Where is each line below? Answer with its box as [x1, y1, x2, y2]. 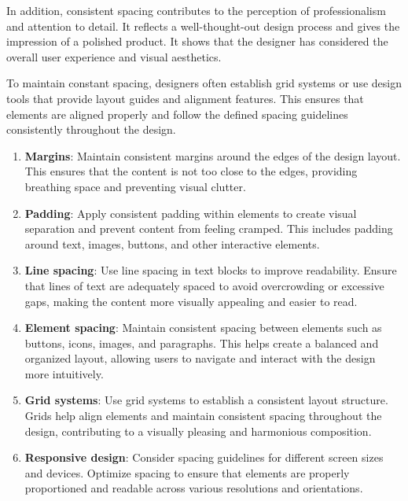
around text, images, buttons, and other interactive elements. [24, 235, 320, 252]
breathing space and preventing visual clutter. [24, 178, 246, 194]
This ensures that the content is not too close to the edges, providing [24, 163, 358, 179]
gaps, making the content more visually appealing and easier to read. [24, 293, 358, 309]
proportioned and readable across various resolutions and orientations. [24, 480, 363, 496]
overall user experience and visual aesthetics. [6, 48, 222, 64]
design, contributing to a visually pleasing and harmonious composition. [24, 422, 372, 439]
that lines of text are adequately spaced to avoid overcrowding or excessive [24, 277, 384, 293]
